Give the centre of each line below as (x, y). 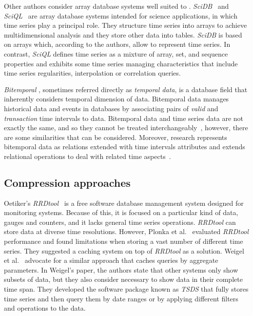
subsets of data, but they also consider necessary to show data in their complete (123, 279)
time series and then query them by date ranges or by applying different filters (121, 298)
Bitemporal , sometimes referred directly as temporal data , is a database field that (126, 89)
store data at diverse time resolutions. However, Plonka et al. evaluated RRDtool (126, 231)
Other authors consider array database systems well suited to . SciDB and (117, 6)
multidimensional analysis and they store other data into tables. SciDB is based (123, 34)
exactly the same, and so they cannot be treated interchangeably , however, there (126, 128)
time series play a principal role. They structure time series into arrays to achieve (126, 25)
